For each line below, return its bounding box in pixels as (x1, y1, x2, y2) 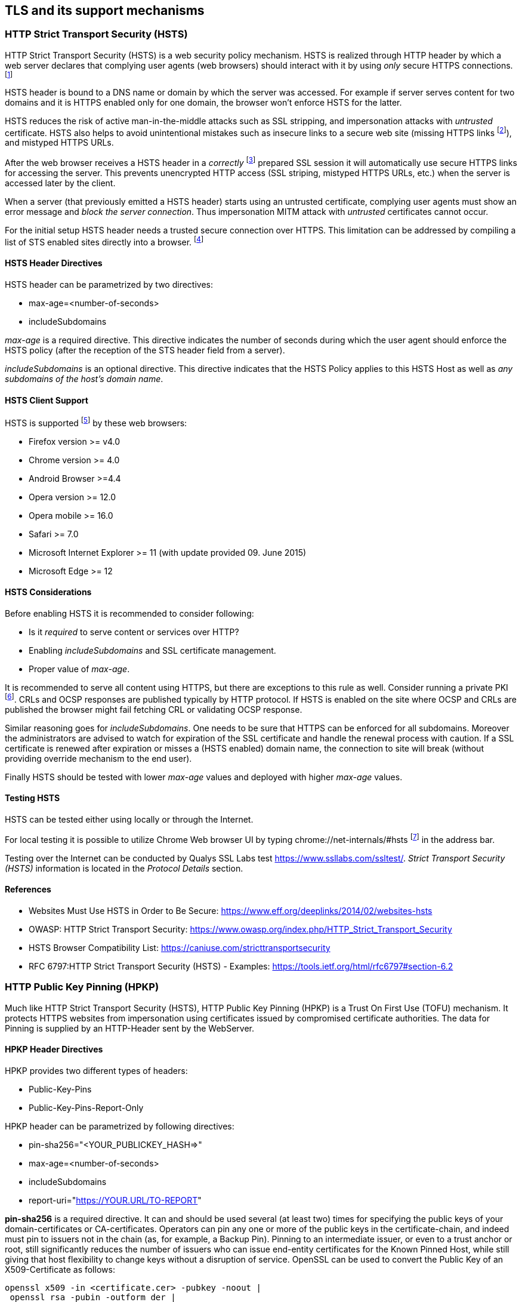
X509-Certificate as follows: (5, 1264, 115, 1275)
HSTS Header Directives (5, 258, 103, 269)
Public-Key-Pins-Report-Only (29, 1102, 144, 1113)
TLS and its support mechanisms (5, 3, 205, 18)
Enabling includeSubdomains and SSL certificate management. (29, 645, 276, 656)
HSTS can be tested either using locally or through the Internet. (5, 814, 254, 824)
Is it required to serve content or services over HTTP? (29, 627, 239, 638)
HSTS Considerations (5, 587, 92, 598)
